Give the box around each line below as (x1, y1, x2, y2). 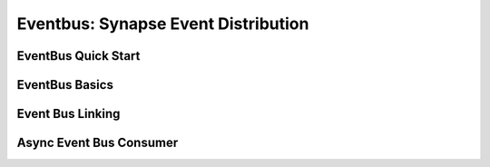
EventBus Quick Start (16, 48, 141, 64)
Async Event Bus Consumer (16, 135, 179, 151)
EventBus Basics (16, 77, 113, 93)
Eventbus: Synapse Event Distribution (16, 14, 309, 34)
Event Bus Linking (16, 106, 121, 122)
